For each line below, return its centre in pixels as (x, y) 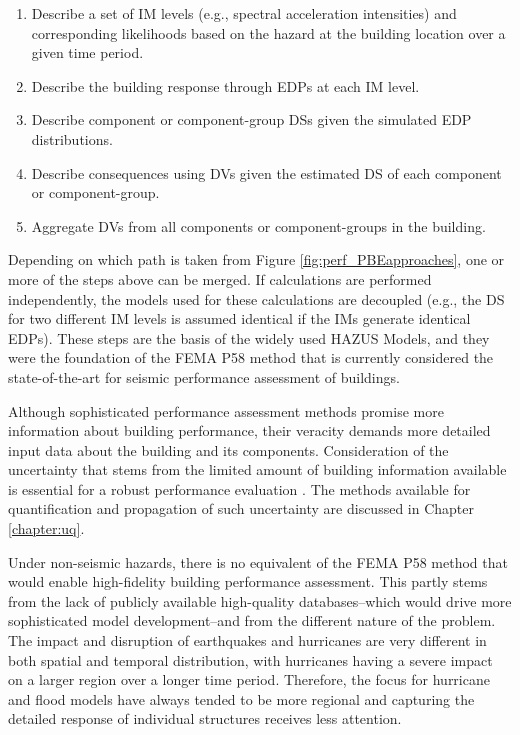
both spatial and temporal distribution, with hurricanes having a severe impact (250, 659)
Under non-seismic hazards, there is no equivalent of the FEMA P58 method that (258, 561)
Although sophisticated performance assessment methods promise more (226, 410)
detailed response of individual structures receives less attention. (205, 718)
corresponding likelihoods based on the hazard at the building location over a (268, 32)
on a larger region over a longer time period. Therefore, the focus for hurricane (249, 679)
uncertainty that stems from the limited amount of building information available (257, 469)
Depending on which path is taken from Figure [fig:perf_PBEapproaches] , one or (256, 259)
